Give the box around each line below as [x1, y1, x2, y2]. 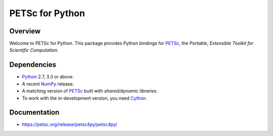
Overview [9, 27, 41, 35]
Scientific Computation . [9, 47, 59, 53]
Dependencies [9, 61, 57, 69]
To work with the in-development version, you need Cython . [22, 95, 148, 101]
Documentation [9, 108, 60, 117]
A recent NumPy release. [22, 81, 74, 87]
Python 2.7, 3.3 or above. [22, 74, 74, 80]
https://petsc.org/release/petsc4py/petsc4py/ [22, 121, 117, 127]
